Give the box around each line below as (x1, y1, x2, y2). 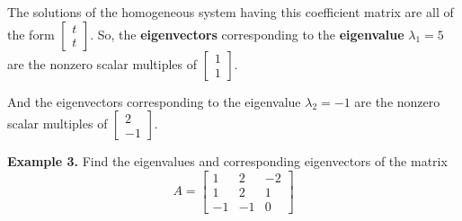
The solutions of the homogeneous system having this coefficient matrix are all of (7, 3, 454, 21)
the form (7, 24, 55, 43)
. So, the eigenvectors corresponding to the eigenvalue (90, 24, 404, 43)
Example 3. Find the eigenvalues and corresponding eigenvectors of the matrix (7, 152, 448, 171)
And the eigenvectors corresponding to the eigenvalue (7, 92, 301, 110)
